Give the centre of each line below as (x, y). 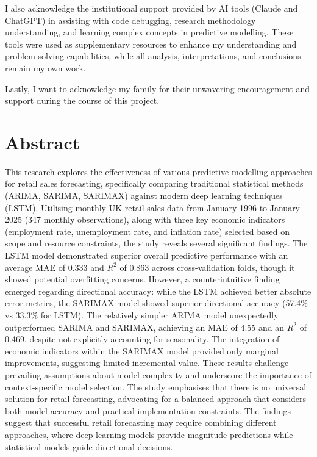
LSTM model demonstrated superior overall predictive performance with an (147, 255)
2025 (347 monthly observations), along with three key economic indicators (145, 219)
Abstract (43, 142)
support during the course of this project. (82, 100)
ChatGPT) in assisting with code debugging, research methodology (130, 20)
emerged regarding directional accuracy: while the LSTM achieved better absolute (158, 291)
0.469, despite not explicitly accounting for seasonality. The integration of (142, 339)
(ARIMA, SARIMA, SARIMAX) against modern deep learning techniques (144, 196)
